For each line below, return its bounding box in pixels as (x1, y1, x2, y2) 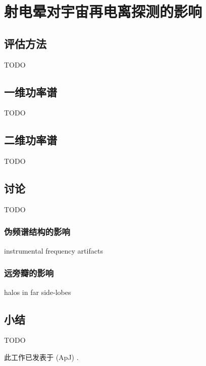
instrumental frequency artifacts (4, 245, 103, 256)
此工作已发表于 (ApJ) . (4, 351, 79, 362)
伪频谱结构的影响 (4, 225, 70, 238)
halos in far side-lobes (4, 286, 71, 297)
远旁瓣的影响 (4, 267, 54, 279)
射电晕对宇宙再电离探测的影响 (4, 1, 202, 22)
